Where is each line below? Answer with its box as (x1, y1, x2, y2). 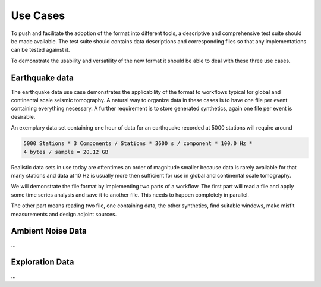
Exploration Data (11, 257, 74, 267)
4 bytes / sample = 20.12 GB (23, 149, 109, 155)
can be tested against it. (11, 46, 70, 53)
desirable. (11, 113, 36, 120)
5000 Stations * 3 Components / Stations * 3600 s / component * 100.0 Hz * (23, 140, 253, 147)
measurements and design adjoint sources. (11, 210, 117, 217)
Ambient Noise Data (11, 226, 87, 236)
